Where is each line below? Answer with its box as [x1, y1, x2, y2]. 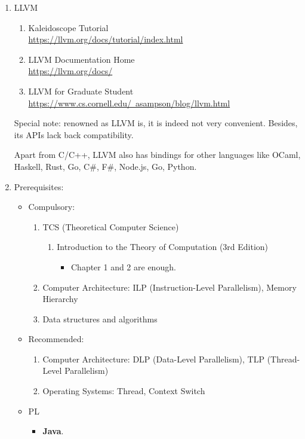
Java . [42, 425, 64, 437]
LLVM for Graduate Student [28, 84, 134, 97]
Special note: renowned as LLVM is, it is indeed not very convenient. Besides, [14, 117, 298, 129]
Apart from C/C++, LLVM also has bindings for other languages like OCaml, [14, 148, 301, 161]
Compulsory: [28, 200, 75, 213]
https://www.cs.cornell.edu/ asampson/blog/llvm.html [28, 96, 230, 109]
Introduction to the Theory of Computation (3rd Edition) [57, 240, 269, 253]
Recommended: [28, 333, 84, 345]
